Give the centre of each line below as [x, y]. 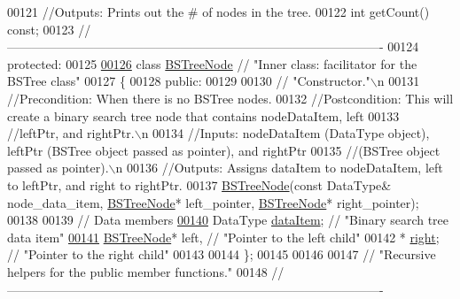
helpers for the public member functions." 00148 [137, 271]
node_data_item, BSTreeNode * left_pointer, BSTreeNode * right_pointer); [213, 202]
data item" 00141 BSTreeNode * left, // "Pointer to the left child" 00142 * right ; [223, 237]
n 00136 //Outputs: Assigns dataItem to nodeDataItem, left [279, 168]
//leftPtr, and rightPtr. [71, 133]
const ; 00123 [41, 29]
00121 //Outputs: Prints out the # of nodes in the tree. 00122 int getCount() [218, 11]
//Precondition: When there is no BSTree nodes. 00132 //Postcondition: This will [230, 98]
